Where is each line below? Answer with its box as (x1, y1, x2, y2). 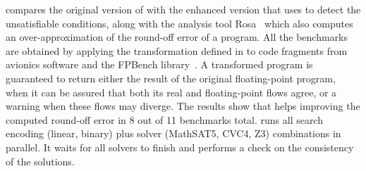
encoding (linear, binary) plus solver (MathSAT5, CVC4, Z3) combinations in (6, 126, 341, 141)
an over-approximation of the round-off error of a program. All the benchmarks (6, 30, 348, 44)
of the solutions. (6, 153, 75, 168)
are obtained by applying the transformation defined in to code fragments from (6, 43, 348, 58)
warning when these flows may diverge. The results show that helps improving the (6, 99, 360, 113)
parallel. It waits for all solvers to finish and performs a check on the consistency (6, 139, 354, 154)
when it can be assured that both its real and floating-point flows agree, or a (6, 84, 337, 99)
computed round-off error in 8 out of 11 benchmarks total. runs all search (6, 112, 324, 127)
